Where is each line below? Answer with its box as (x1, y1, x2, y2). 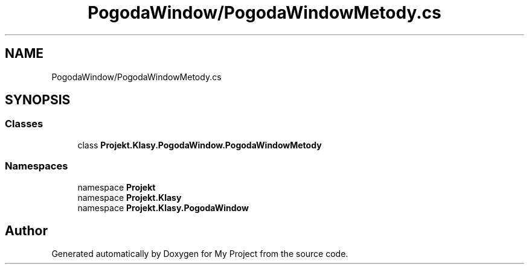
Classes (5, 118, 43, 130)
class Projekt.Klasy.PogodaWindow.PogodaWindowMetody (77, 139, 322, 150)
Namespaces (5, 160, 68, 172)
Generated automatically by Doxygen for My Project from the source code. (51, 248, 348, 259)
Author (5, 223, 48, 238)
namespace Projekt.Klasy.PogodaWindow (77, 202, 249, 213)
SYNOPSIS (5, 92, 71, 108)
